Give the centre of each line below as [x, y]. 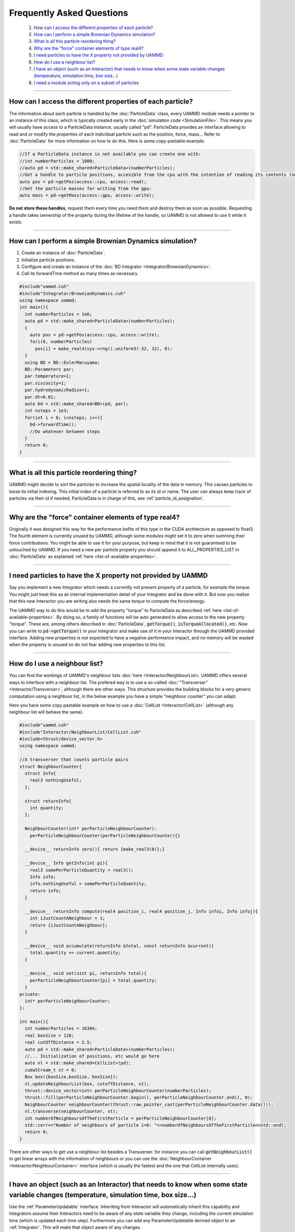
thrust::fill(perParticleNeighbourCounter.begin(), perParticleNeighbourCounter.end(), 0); [139, 1097]
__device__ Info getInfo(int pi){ [66, 863]
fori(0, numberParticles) [61, 342]
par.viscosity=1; [45, 383]
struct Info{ [40, 773]
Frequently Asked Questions [69, 13]
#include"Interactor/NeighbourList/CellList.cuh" [80, 732]
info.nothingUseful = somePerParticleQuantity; [88, 884]
